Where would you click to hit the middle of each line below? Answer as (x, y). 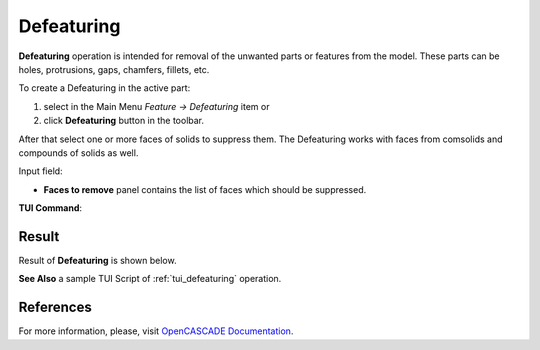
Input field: (41, 171)
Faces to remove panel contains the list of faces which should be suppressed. (205, 189)
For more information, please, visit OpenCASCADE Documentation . (156, 331)
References (55, 307)
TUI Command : (50, 208)
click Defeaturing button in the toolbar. (124, 121)
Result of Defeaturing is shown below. (97, 260)
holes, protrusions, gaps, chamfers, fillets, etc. (114, 69)
